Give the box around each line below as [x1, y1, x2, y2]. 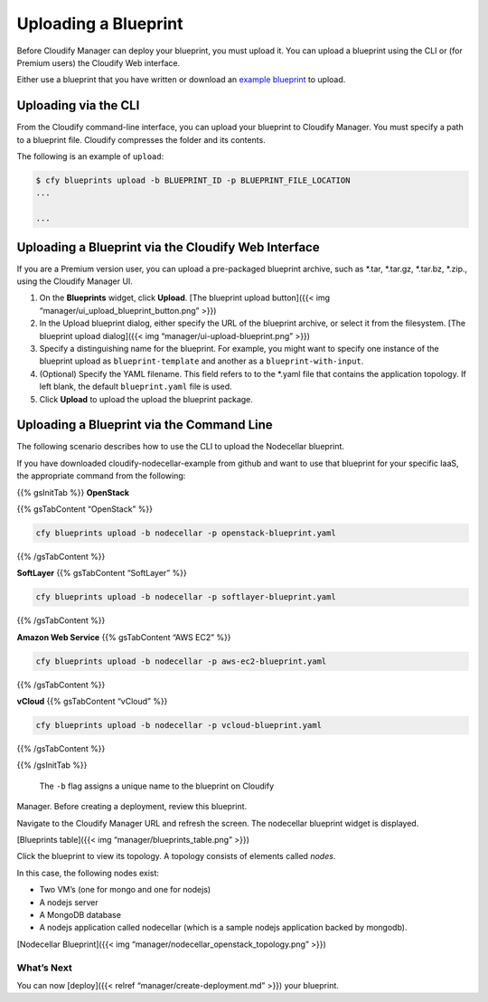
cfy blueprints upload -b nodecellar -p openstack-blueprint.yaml [35, 528, 336, 538]
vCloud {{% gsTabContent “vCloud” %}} [16, 696, 168, 707]
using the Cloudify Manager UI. [16, 276, 133, 287]
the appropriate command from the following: [16, 470, 186, 481]
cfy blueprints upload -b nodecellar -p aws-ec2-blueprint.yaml [35, 656, 327, 666]
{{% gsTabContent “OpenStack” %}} [16, 504, 154, 515]
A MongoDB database [39, 910, 122, 920]
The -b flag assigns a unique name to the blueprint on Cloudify [39, 780, 275, 791]
